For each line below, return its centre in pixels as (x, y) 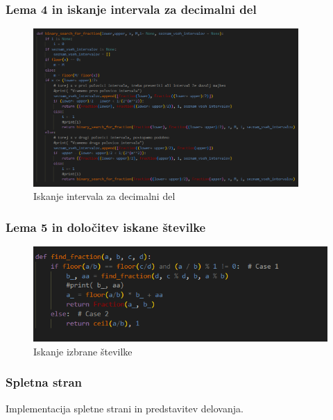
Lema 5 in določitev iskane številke (106, 227)
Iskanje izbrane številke (83, 351)
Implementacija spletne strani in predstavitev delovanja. (125, 408)
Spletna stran (44, 382)
